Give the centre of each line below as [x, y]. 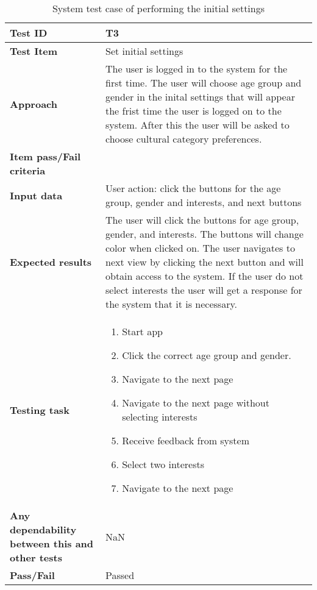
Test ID [29, 33]
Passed [120, 575]
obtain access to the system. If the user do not [205, 276]
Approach [34, 104]
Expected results [51, 262]
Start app [142, 331]
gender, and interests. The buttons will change [205, 234]
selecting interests [160, 417]
